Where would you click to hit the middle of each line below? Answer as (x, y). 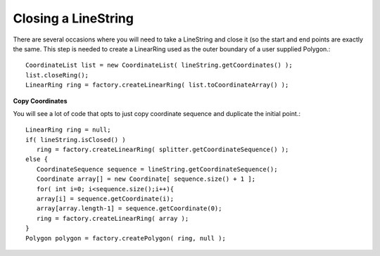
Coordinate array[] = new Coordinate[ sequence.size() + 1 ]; (146, 179)
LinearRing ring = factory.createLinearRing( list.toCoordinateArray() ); (157, 85)
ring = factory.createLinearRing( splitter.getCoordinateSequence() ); (163, 150)
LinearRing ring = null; (68, 130)
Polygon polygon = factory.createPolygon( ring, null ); (126, 238)
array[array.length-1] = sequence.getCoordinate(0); (129, 209)
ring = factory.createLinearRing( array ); (113, 218)
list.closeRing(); (57, 75)
